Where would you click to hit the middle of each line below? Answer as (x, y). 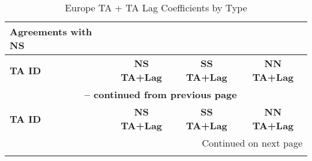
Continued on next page (252, 143)
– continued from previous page (160, 94)
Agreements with (51, 31)
